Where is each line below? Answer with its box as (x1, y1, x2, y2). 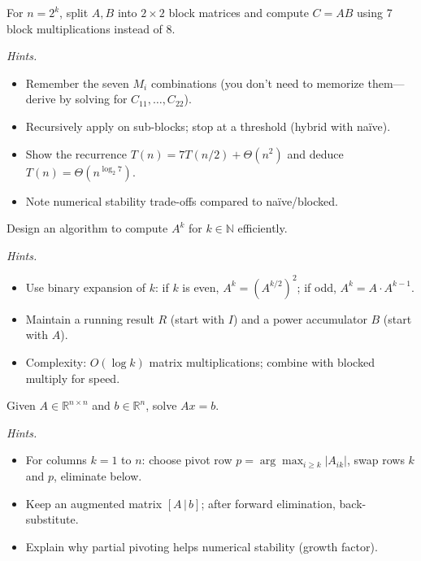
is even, (182, 278, 219, 295)
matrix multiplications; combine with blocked (149, 354, 375, 371)
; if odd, (297, 278, 336, 295)
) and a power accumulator (232, 310, 367, 327)
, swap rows (346, 451, 405, 468)
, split (59, 4, 89, 20)
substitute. (25, 511, 79, 528)
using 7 (357, 4, 393, 20)
